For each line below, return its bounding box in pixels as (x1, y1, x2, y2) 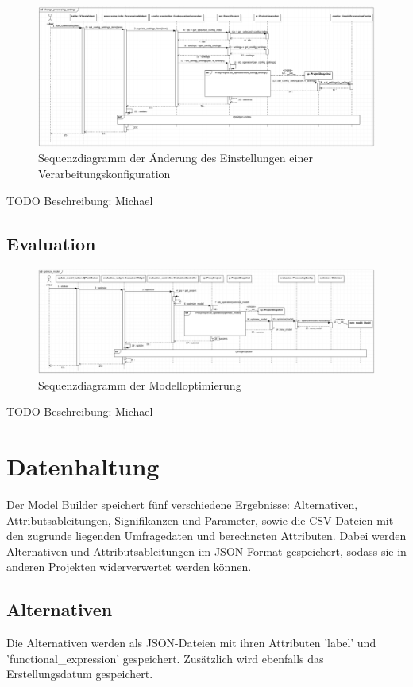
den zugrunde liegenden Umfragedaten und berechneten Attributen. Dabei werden (6, 527, 407, 544)
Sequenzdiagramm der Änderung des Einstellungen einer (38, 149, 313, 166)
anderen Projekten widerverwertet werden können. (6, 558, 252, 575)
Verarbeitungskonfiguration (38, 165, 171, 181)
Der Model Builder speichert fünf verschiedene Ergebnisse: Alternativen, (6, 495, 358, 512)
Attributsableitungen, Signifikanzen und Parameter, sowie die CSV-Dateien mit (6, 511, 394, 528)
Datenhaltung (6, 450, 160, 483)
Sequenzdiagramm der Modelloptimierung (38, 376, 241, 393)
